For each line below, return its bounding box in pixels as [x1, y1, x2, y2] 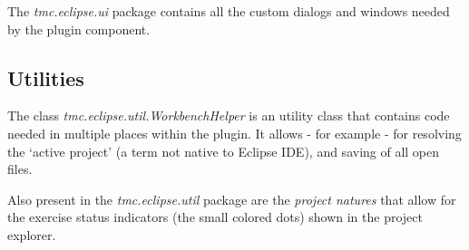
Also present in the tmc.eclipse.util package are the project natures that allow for [7, 189, 456, 208]
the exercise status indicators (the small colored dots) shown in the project [7, 207, 423, 226]
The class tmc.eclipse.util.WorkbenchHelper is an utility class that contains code [7, 106, 450, 125]
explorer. [7, 225, 56, 244]
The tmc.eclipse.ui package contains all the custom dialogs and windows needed [7, 2, 450, 20]
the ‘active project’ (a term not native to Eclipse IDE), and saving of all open [7, 141, 440, 160]
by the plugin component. [7, 19, 151, 38]
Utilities [7, 63, 84, 91]
